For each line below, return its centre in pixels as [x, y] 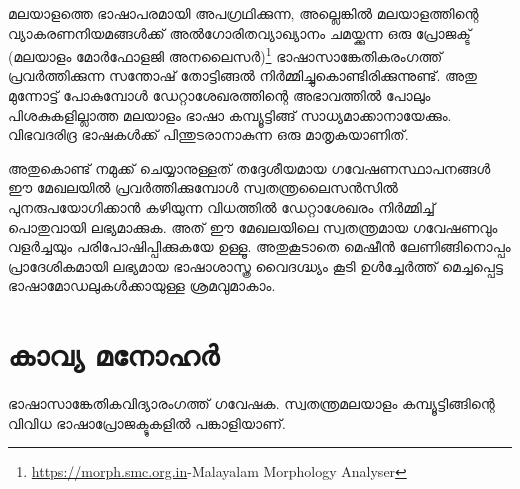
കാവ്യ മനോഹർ [114, 354]
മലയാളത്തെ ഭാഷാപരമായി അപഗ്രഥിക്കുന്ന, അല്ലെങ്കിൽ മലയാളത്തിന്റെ [243, 13]
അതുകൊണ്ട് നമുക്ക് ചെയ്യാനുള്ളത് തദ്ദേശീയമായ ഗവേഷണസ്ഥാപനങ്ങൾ [249, 167]
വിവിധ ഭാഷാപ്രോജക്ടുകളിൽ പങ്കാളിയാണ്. [147, 422]
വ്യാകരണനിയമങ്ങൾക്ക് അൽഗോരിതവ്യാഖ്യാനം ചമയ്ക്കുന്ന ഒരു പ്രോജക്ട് [239, 32]
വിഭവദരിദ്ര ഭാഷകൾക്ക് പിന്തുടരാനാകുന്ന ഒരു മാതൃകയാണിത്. [208, 134]
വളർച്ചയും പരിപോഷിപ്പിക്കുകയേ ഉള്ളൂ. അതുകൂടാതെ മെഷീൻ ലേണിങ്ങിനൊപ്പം [259, 246]
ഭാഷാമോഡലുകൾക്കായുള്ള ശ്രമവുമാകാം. [142, 285]
